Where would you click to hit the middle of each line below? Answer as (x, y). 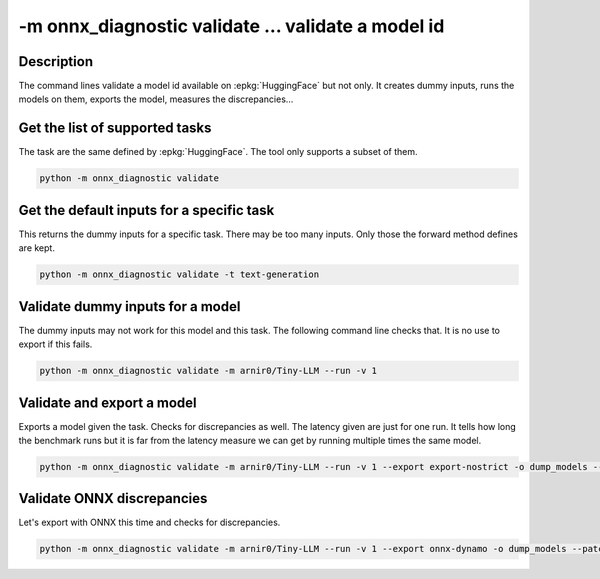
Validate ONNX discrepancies (113, 498)
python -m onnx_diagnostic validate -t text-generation (179, 274)
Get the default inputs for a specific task (146, 210)
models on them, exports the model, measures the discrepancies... (156, 99)
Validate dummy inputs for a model (129, 306)
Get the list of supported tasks (115, 128)
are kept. (36, 248)
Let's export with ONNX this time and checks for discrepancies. (149, 522)
